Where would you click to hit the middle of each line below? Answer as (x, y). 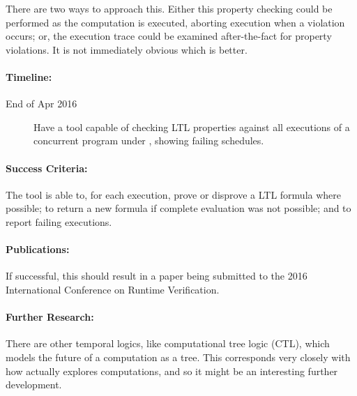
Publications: (38, 249)
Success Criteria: (47, 168)
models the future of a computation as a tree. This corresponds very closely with (178, 357)
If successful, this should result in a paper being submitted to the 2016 (157, 276)
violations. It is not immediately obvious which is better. (127, 49)
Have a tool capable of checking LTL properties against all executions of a (192, 127)
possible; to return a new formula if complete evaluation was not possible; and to (178, 208)
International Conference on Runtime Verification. (113, 289)
